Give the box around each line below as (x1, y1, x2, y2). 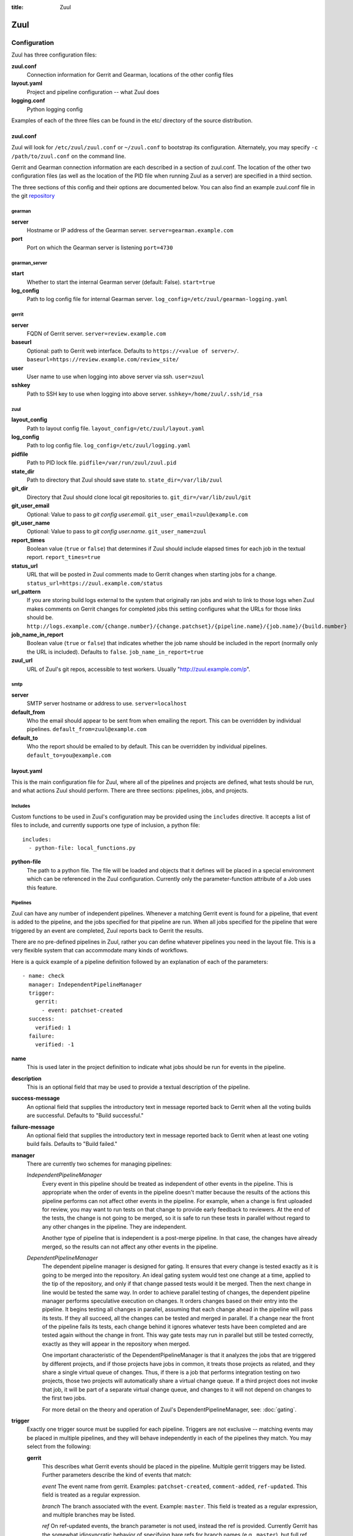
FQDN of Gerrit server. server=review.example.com (26, 330, 166, 337)
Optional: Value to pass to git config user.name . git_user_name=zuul (26, 528, 207, 535)
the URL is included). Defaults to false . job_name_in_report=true (26, 648, 204, 656)
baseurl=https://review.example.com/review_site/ (26, 356, 179, 363)
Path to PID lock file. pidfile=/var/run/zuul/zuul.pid (26, 459, 177, 466)
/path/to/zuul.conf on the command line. (11, 152, 126, 160)
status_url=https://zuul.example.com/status (26, 579, 163, 587)
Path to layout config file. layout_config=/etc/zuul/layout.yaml (26, 425, 205, 432)
